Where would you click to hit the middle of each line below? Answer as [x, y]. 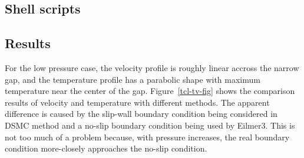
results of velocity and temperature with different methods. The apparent [137, 102]
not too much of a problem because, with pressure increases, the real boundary [147, 137]
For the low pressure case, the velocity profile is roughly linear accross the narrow [152, 67]
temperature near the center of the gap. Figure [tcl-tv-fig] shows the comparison [150, 91]
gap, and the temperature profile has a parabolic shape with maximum [133, 79]
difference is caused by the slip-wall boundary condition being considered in [141, 114]
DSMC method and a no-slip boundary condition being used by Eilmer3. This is [150, 125]
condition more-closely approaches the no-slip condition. [106, 148]
